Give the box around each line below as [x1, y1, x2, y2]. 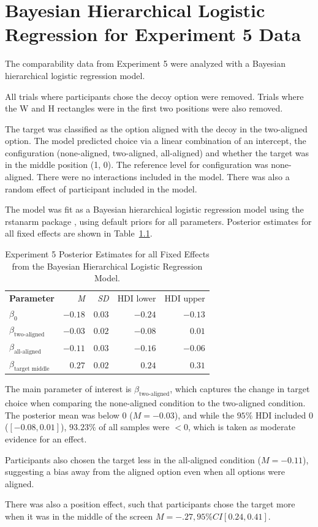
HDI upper [164, 292, 205, 305]
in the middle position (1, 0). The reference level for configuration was [5, 158, 268, 171]
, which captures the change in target [170, 382, 310, 395]
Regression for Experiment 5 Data [5, 21, 301, 47]
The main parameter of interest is [5, 382, 132, 395]
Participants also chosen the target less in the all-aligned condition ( [5, 453, 261, 466]
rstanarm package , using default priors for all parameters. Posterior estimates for [5, 214, 312, 227]
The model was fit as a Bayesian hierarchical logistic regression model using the [5, 203, 304, 216]
